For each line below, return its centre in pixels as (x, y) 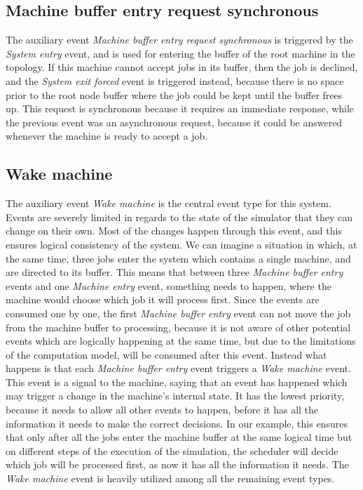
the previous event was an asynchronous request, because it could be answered (174, 122)
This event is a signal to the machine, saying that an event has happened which (177, 382)
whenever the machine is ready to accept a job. (107, 136)
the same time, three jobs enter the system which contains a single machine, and (178, 258)
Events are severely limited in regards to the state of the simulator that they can (179, 217)
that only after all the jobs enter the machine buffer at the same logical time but (179, 437)
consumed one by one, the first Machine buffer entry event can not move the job (178, 313)
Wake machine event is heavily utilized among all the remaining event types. (170, 478)
